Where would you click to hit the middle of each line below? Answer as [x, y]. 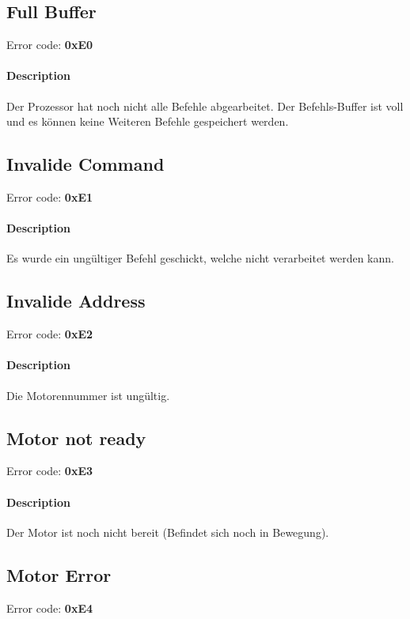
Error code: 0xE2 [50, 334]
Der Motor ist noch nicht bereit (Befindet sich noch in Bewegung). [168, 532]
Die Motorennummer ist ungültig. [88, 395]
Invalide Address [76, 301]
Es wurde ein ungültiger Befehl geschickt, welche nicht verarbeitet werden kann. [200, 258]
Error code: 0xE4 [50, 608]
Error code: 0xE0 [50, 45]
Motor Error [59, 574]
